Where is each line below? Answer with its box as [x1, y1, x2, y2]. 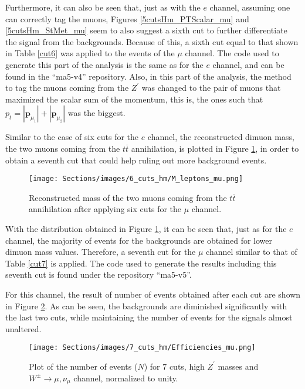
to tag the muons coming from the [5, 81, 129, 94]
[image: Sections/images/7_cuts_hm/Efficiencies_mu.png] [29, 343, 256, 352]
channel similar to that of [206, 245, 297, 258]
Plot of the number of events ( [29, 360, 138, 372]
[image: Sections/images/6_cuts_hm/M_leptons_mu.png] [29, 175, 243, 183]
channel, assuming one [209, 1, 290, 13]
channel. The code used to [185, 47, 279, 59]
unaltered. [5, 322, 42, 335]
